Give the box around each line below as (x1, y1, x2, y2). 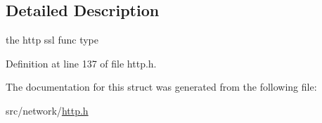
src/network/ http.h (6, 103, 89, 117)
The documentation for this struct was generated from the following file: (6, 79, 317, 94)
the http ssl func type (6, 32, 98, 47)
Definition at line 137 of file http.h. (6, 56, 157, 70)
